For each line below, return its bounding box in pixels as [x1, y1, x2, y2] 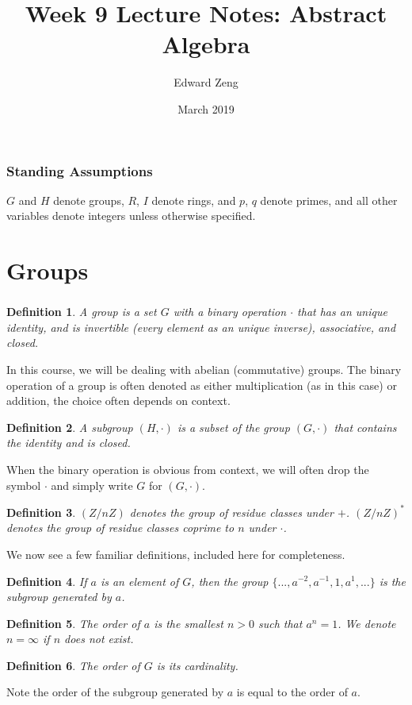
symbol [6, 476, 41, 493]
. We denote [338, 614, 396, 631]
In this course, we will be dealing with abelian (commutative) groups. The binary [6, 361, 402, 378]
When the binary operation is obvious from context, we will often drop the [6, 461, 369, 478]
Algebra [162, 28, 250, 60]
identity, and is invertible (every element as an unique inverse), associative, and [6, 318, 396, 335]
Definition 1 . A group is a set [6, 303, 157, 320]
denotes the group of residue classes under [129, 503, 334, 520]
